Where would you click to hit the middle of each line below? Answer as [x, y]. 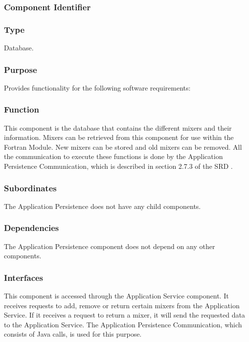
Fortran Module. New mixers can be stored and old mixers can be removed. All [123, 147]
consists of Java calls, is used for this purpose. [73, 334]
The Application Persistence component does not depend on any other [110, 246]
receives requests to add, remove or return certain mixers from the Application [122, 305]
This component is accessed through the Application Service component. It [116, 296]
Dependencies [32, 228]
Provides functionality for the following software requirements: [97, 87]
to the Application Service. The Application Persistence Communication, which [123, 324]
